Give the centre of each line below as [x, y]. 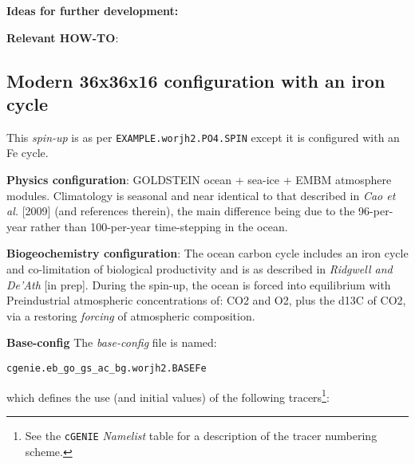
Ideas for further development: [93, 10]
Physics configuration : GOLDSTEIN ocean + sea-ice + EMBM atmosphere [199, 180]
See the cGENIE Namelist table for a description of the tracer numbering [201, 435]
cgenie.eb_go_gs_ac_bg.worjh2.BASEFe [107, 368]
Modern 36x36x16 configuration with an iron [196, 80]
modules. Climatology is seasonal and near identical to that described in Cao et [201, 195]
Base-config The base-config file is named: [112, 342]
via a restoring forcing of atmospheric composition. [131, 315]
